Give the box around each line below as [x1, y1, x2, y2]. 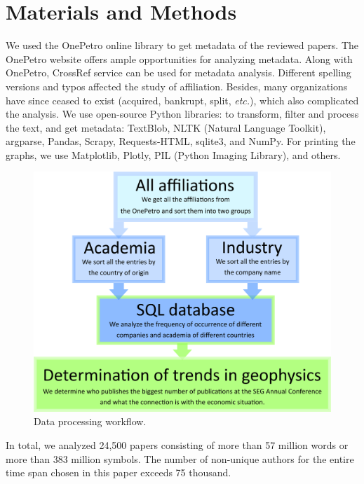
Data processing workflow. [34, 414, 147, 429]
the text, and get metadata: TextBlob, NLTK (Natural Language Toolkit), [6, 120, 326, 134]
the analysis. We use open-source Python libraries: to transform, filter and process [6, 106, 359, 121]
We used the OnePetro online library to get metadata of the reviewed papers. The [6, 38, 358, 53]
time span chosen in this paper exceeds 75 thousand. [6, 465, 231, 480]
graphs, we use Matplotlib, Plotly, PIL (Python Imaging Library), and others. [6, 147, 341, 162]
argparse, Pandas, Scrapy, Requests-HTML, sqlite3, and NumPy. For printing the [6, 134, 356, 148]
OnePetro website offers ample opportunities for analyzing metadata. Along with [6, 51, 353, 66]
